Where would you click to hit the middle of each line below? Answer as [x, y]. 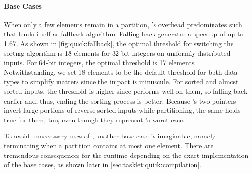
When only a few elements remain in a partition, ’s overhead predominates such [123, 24]
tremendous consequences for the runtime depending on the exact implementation [126, 155]
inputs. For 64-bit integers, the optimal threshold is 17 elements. [100, 62]
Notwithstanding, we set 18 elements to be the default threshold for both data [121, 72]
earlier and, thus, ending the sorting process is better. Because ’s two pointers [120, 100]
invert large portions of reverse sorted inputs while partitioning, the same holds [122, 110]
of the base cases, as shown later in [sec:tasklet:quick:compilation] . [103, 164]
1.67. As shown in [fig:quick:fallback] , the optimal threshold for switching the [119, 43]
